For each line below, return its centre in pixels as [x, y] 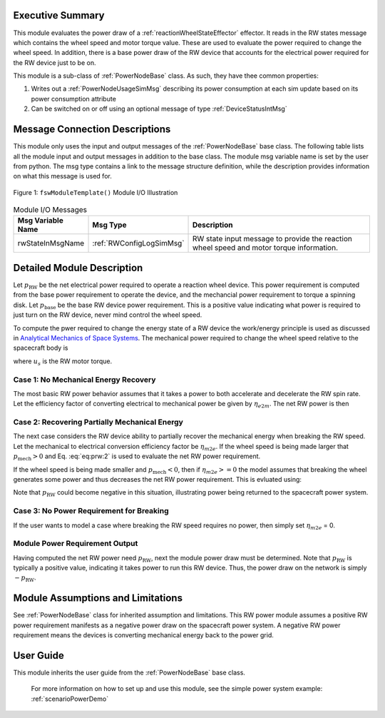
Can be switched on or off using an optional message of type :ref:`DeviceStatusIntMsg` [159, 109]
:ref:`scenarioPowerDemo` [70, 699]
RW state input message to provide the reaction [272, 239]
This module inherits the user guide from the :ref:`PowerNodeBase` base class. [129, 673]
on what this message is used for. [62, 176]
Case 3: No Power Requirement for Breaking [91, 511]
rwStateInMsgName [51, 243]
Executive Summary [59, 15]
